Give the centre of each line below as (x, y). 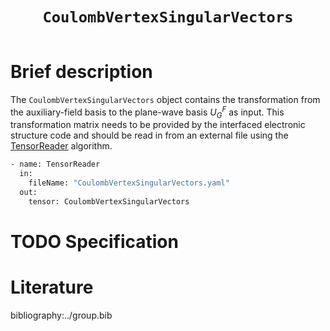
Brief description (81, 72)
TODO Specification (94, 241)
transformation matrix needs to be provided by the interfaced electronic (158, 125)
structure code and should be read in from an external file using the (149, 135)
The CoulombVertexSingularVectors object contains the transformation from (165, 99)
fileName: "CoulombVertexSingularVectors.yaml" (129, 183)
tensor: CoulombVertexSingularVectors (109, 201)
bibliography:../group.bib (61, 315)
